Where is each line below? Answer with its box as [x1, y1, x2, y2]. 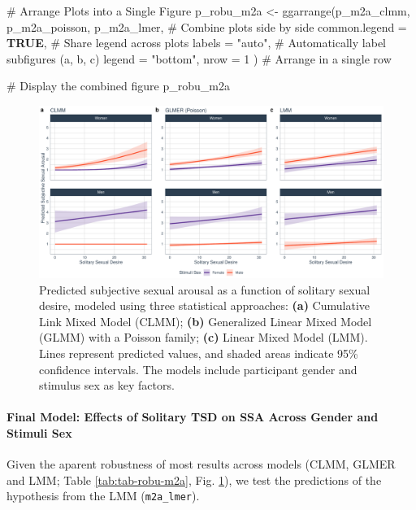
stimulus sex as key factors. [39, 377, 175, 394]
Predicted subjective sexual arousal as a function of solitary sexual [39, 281, 370, 298]
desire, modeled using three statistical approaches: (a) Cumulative [39, 297, 370, 314]
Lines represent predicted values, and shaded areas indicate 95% [39, 344, 358, 361]
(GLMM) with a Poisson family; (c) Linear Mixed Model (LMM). [39, 329, 368, 346]
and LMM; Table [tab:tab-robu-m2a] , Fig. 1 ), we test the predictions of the [6, 471, 382, 488]
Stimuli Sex [6, 424, 72, 441]
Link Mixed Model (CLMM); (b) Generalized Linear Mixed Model [39, 312, 372, 329]
